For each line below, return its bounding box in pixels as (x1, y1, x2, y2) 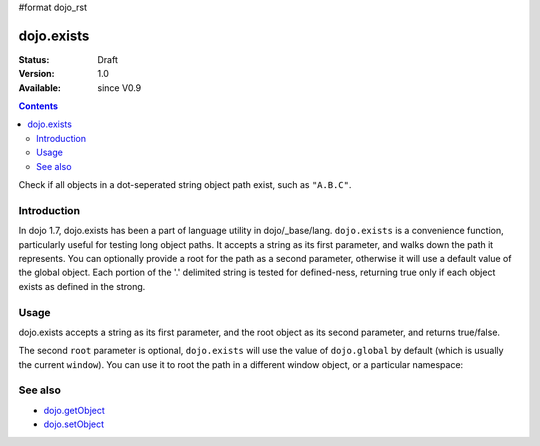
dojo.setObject (43, 418, 105, 430)
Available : (18, 81, 62, 94)
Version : (18, 68, 55, 80)
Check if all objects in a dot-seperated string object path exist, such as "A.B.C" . (18, 179, 352, 191)
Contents (18, 100, 59, 112)
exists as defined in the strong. (18, 280, 146, 292)
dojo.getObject (43, 404, 105, 416)
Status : (18, 53, 50, 65)
